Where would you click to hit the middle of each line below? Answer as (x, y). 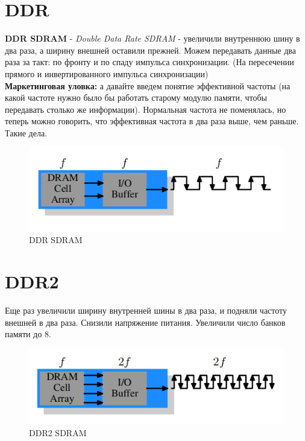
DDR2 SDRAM (58, 432)
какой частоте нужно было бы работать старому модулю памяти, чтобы (136, 97)
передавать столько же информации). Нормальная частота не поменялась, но (146, 109)
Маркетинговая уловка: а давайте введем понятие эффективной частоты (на (148, 85)
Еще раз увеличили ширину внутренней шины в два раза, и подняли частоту (146, 310)
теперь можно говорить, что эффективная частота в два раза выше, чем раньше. (152, 121)
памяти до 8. (28, 334)
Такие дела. (26, 132)
